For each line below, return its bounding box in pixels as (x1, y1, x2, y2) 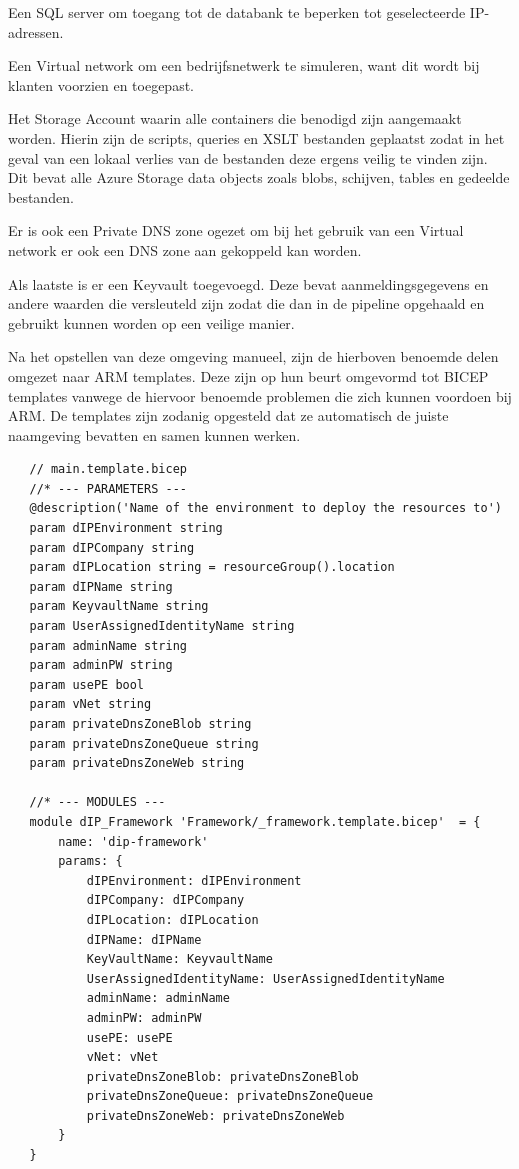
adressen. (8, 21, 64, 42)
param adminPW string (29, 658, 173, 673)
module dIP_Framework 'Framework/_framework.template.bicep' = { (29, 814, 481, 829)
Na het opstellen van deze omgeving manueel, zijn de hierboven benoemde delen (8, 346, 499, 367)
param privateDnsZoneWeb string (29, 756, 245, 771)
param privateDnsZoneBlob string (29, 717, 252, 731)
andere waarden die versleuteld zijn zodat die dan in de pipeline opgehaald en (8, 293, 485, 314)
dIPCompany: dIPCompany (86, 893, 245, 908)
